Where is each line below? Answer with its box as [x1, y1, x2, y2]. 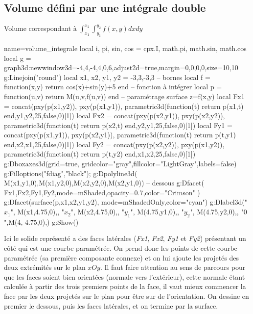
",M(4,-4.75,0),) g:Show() [4, 216, 79, 227]
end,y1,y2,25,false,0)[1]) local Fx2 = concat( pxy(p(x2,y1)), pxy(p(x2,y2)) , [4, 110, 225, 121]
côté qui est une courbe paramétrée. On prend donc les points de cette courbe [4, 243, 237, 253]
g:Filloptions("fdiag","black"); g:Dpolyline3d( [4, 168, 138, 178]
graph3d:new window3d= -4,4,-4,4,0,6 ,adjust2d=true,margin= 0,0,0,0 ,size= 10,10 [4, 62, 238, 73]
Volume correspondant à [4, 23, 77, 33]
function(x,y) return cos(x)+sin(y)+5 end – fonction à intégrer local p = [4, 81, 222, 92]
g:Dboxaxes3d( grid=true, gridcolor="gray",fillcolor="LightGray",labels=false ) [4, 158, 237, 169]
